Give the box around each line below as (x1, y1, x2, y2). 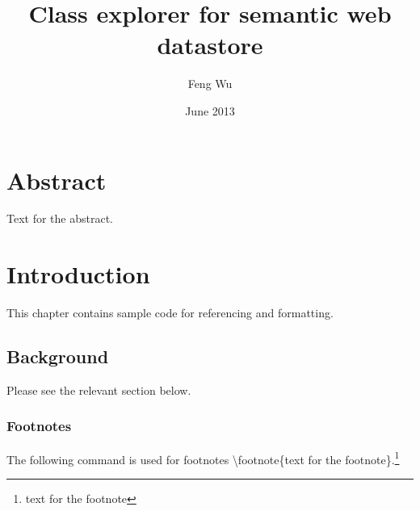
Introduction (6, 258, 150, 291)
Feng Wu (187, 75, 233, 92)
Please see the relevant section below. (6, 381, 191, 398)
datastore (157, 28, 263, 61)
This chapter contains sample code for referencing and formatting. (6, 304, 334, 321)
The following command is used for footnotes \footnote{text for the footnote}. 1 (6, 448, 400, 467)
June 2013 (185, 102, 235, 119)
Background (6, 344, 109, 369)
